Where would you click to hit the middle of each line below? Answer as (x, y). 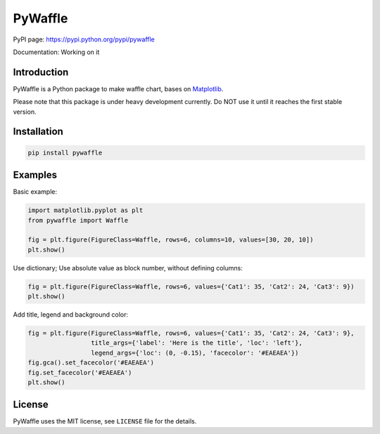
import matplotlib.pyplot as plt (85, 210)
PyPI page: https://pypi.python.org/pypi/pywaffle (84, 39)
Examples (35, 175)
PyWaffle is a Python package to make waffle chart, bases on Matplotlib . (118, 88)
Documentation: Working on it (56, 52)
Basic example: (35, 192)
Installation (38, 132)
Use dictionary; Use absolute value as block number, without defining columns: (128, 268)
